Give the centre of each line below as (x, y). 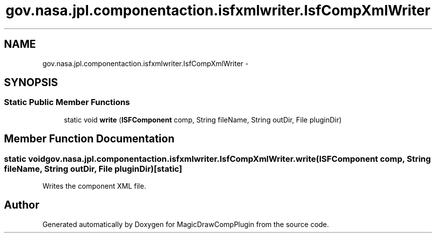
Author (22, 205)
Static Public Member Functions (67, 102)
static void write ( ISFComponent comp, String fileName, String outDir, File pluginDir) (203, 119)
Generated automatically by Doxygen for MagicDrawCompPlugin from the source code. (186, 224)
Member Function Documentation (89, 139)
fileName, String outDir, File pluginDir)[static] (93, 169)
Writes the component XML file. (94, 186)
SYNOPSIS (31, 83)
